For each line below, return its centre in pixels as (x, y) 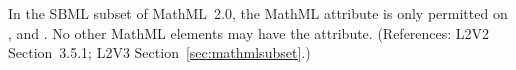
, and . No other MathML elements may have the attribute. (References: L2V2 (249, 32)
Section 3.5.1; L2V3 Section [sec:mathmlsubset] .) (159, 52)
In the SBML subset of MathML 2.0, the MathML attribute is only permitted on (258, 13)
